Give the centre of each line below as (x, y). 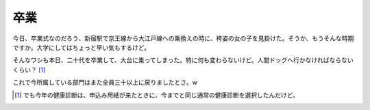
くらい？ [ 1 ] (29, 70)
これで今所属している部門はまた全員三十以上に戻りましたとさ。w (105, 83)
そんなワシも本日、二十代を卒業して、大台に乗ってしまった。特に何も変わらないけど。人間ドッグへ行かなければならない (183, 60)
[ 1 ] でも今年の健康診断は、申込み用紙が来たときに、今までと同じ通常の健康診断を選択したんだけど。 (157, 95)
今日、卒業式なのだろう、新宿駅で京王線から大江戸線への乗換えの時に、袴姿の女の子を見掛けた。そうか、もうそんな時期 (183, 38)
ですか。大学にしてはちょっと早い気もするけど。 (82, 47)
